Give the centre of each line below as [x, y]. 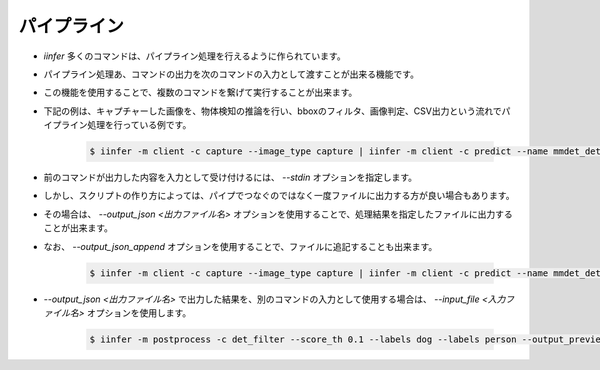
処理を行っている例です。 [139, 125]
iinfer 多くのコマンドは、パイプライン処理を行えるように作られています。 [194, 56]
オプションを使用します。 [139, 313]
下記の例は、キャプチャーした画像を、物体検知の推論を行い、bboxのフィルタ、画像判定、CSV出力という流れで [272, 111]
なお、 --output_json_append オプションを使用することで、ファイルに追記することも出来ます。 [240, 246]
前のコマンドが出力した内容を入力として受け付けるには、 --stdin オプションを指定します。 [230, 177]
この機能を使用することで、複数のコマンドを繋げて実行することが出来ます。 [200, 92]
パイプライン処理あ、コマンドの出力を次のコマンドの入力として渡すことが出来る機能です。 [231, 74]
